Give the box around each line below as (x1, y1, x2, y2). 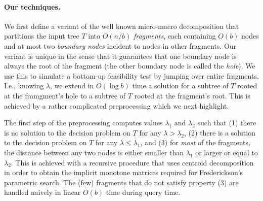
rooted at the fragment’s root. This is (134, 90, 250, 100)
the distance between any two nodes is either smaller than (4, 147, 184, 157)
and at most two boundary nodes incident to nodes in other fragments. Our (4, 40, 237, 51)
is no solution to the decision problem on (4, 127, 130, 138)
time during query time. (106, 187, 181, 197)
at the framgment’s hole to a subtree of (4, 90, 126, 100)
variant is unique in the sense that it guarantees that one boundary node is (4, 50, 237, 61)
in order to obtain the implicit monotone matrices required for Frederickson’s (4, 167, 243, 178)
